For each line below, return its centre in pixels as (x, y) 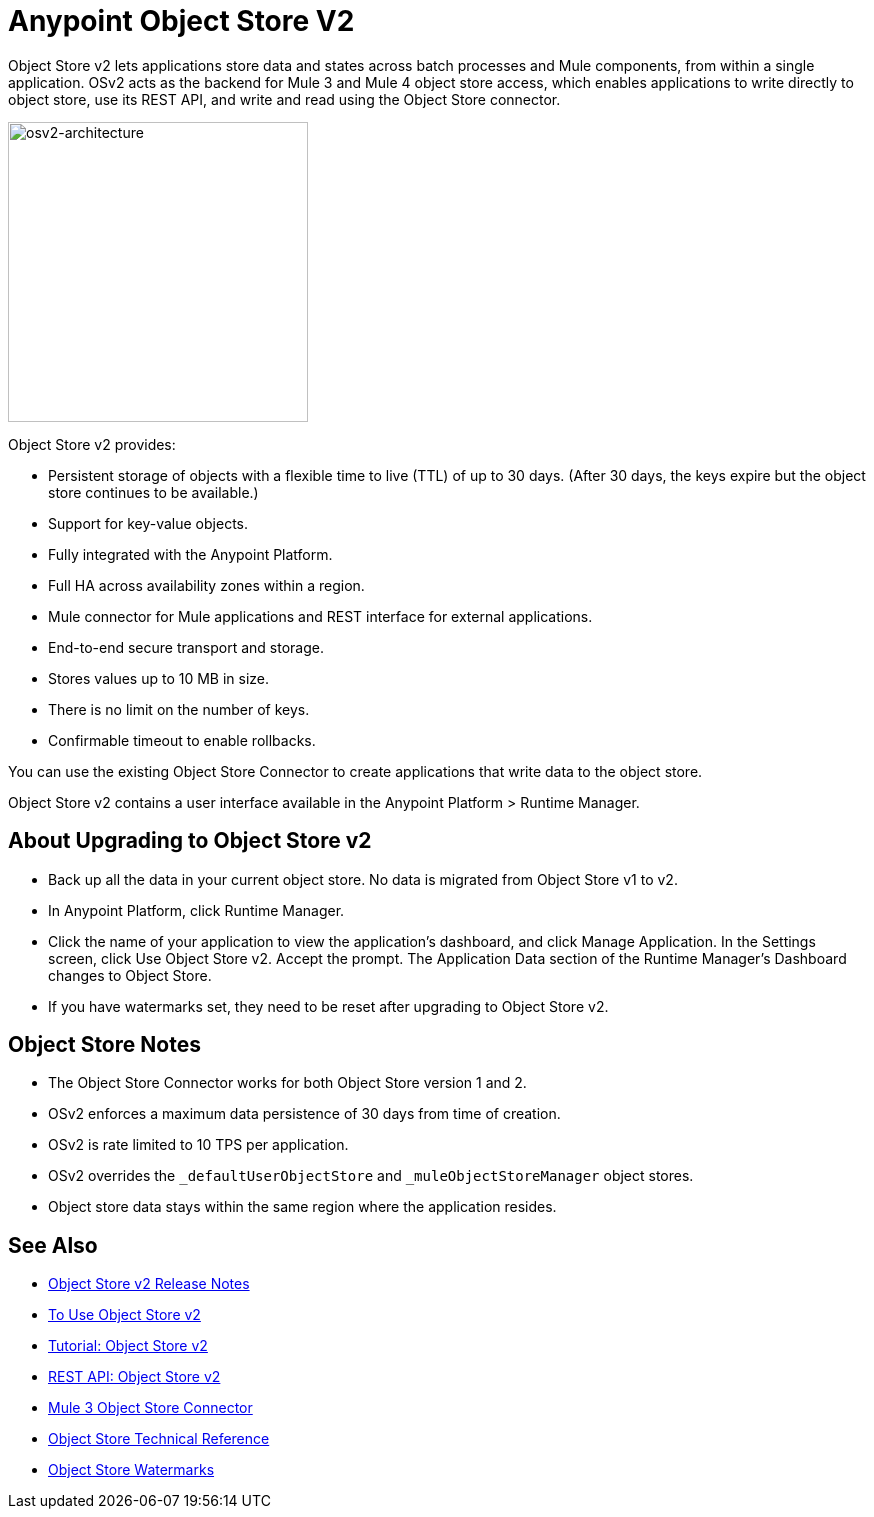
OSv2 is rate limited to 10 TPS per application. (198, 1145)
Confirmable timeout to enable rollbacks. (182, 740)
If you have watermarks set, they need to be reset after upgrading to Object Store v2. (328, 1006)
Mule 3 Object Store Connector (150, 1408)
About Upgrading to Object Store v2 (190, 841)
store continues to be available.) (153, 492)
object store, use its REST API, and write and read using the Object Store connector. (284, 99)
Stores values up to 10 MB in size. (159, 678)
